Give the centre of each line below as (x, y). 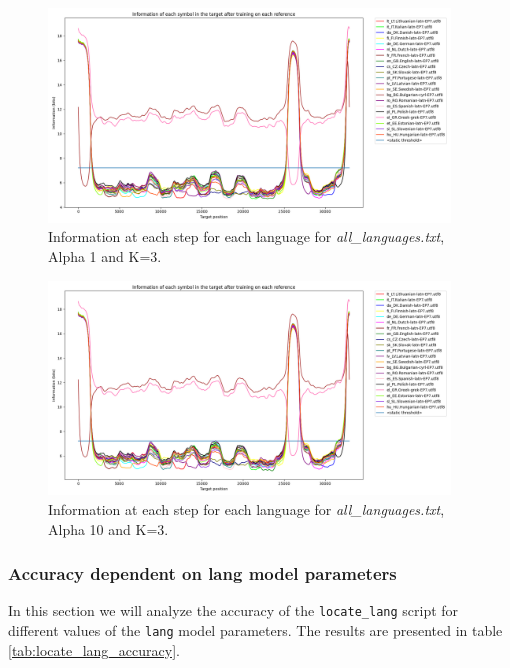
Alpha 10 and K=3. (108, 528)
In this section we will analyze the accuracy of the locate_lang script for (233, 610)
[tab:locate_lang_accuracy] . (94, 649)
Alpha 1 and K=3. (105, 255)
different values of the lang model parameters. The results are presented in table (255, 629)
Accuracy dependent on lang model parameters (202, 573)
